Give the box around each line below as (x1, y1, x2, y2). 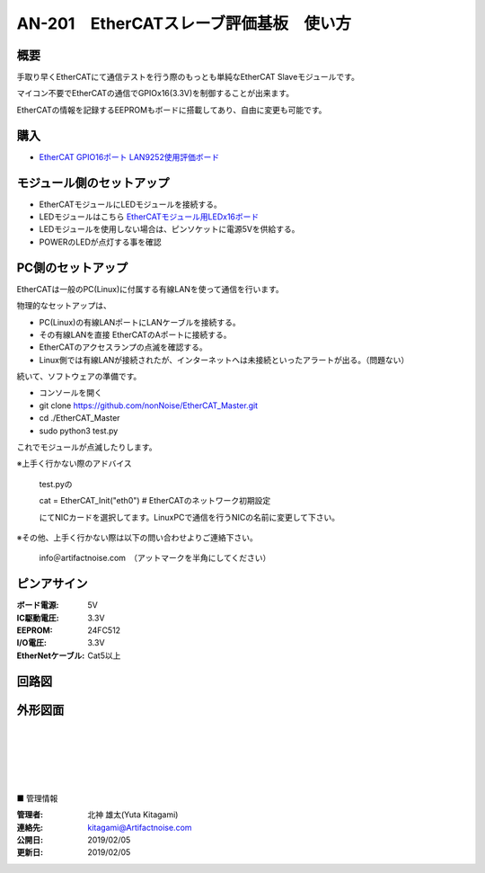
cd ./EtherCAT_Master (39, 413, 120, 423)
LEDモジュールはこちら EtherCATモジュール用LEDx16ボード (39, 211, 260, 222)
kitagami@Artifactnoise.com (87, 822, 192, 833)
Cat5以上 (87, 650, 121, 661)
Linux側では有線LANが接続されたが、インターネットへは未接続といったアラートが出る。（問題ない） (39, 354, 410, 365)
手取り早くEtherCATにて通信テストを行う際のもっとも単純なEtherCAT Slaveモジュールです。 (16, 72, 359, 83)
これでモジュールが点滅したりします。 (16, 441, 157, 453)
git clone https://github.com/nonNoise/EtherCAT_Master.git (39, 400, 259, 411)
